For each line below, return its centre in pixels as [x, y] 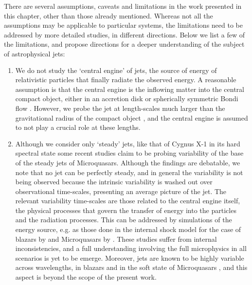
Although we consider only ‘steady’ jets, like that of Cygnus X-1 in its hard [128, 143]
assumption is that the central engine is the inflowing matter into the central [130, 89]
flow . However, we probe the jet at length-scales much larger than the [120, 108]
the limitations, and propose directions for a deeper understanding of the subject [124, 44]
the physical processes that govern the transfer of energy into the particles [126, 210]
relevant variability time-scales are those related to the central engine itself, [128, 201]
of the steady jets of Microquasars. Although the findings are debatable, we [128, 162]
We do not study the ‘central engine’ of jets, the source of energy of [116, 70]
